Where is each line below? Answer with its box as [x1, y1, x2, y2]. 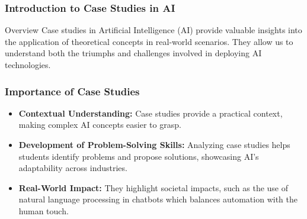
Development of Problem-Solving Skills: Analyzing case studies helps [18, 139, 290, 150]
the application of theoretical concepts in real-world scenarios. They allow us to [5, 35, 293, 47]
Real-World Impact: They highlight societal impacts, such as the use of [18, 181, 289, 194]
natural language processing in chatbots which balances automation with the [18, 193, 298, 205]
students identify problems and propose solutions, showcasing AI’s [18, 150, 259, 162]
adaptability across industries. [18, 162, 127, 174]
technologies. [5, 59, 51, 70]
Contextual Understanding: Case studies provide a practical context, [18, 107, 283, 119]
